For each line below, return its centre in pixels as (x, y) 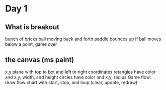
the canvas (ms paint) (40, 60)
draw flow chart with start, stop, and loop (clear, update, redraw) (71, 82)
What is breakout (32, 27)
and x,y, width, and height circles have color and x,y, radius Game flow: (78, 77)
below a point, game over (31, 44)
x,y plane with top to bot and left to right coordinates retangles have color (80, 72)
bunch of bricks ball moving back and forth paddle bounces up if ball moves (83, 39)
